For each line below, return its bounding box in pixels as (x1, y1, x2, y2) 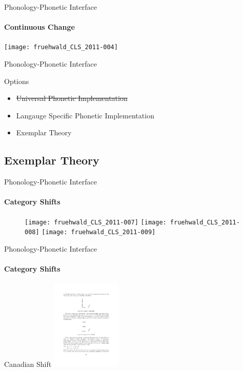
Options (4, 75, 29, 86)
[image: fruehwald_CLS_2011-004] (4, 44, 118, 51)
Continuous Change (4, 22, 75, 32)
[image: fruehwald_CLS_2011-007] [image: (25, 218, 167, 226)
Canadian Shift (4, 359, 52, 369)
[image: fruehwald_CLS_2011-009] (42, 229, 156, 236)
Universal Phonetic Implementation (16, 93, 128, 104)
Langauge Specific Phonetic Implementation (16, 110, 154, 120)
